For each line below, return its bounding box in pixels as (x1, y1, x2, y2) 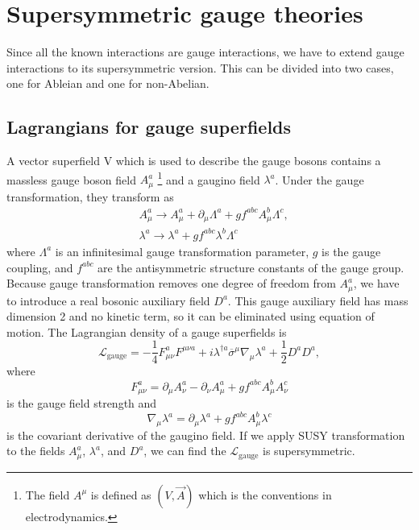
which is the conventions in (198, 486, 332, 503)
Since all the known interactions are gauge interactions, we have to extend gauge (6, 43, 404, 60)
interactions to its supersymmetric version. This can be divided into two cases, (6, 59, 394, 76)
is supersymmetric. (263, 442, 355, 459)
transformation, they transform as (6, 188, 174, 205)
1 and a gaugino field (157, 168, 260, 188)
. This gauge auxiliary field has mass (227, 292, 409, 308)
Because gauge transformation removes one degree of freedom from (6, 275, 336, 292)
